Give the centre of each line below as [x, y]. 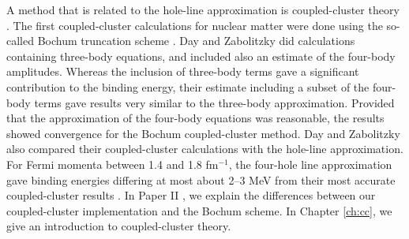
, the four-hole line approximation [310, 164]
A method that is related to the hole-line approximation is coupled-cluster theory [203, 9]
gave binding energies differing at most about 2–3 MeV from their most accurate [201, 179]
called [20, 41]
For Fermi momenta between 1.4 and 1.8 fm [113, 164]
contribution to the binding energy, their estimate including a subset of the [188, 86]
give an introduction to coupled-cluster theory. [119, 226]
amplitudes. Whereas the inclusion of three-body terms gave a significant [183, 71]
